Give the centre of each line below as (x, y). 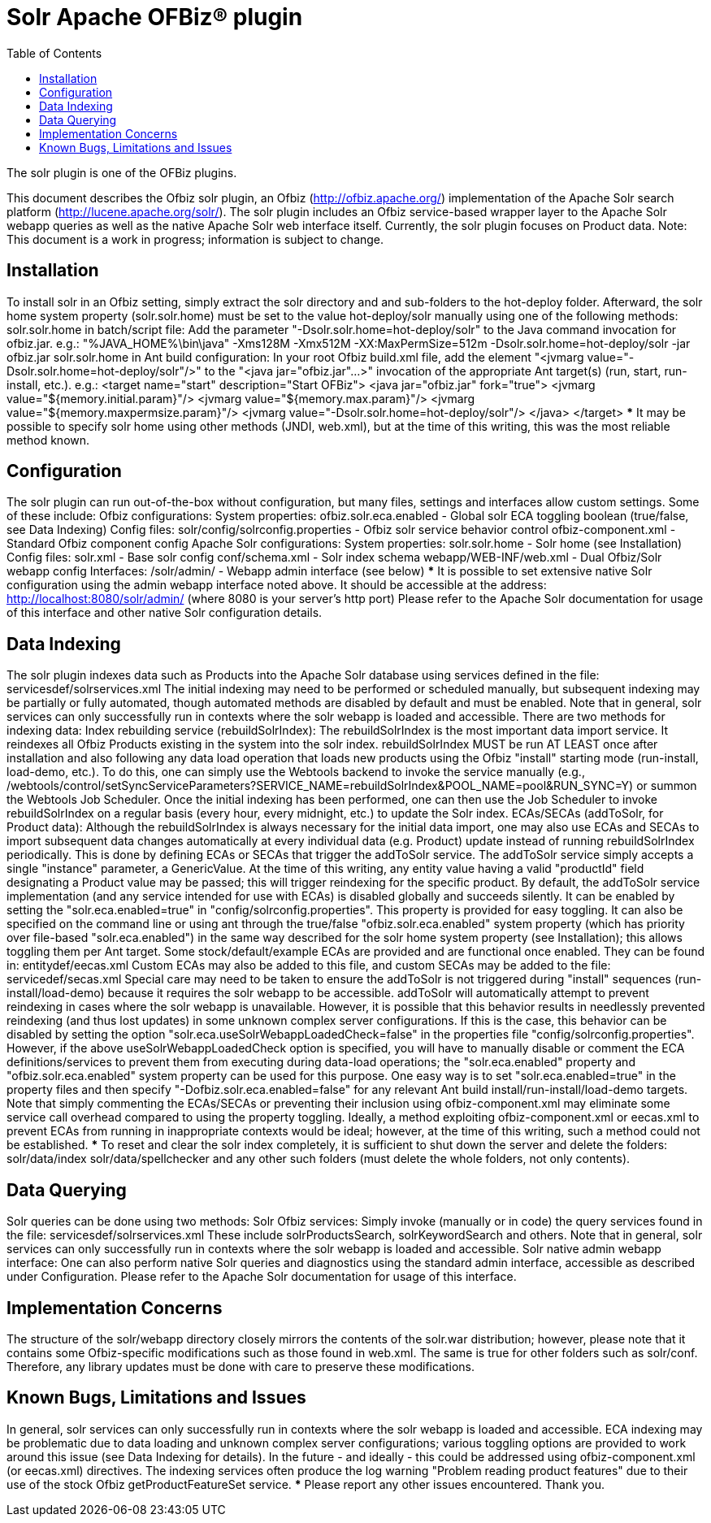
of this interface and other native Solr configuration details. (165, 613)
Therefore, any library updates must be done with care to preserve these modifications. (241, 1366)
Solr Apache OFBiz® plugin (155, 17)
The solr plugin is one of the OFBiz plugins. (122, 172)
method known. (48, 440)
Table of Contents (54, 53)
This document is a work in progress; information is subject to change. (195, 239)
